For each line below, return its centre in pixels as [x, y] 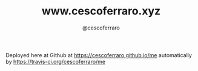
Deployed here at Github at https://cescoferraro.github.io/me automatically [99, 55]
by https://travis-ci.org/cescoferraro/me [56, 61]
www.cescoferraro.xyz [101, 11]
